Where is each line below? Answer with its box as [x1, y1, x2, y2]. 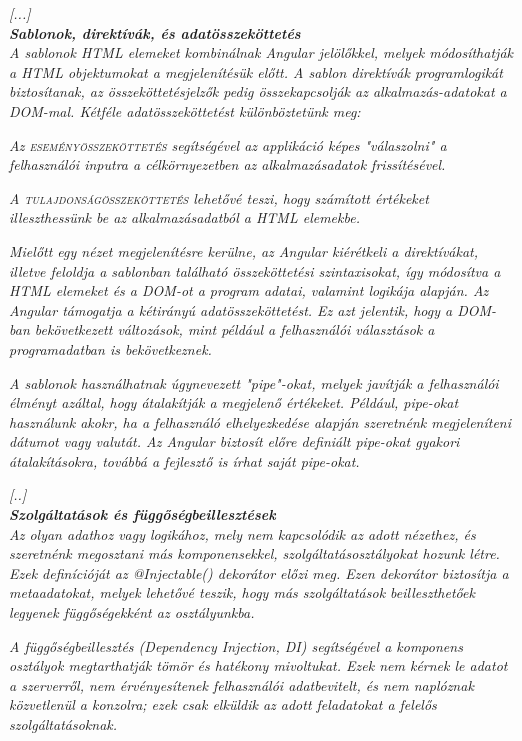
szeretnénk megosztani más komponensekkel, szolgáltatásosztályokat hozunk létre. [9, 543, 500, 564]
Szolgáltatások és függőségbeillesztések [9, 504, 276, 525]
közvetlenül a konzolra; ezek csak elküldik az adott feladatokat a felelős [9, 694, 437, 715]
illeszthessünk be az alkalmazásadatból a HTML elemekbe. [9, 207, 360, 228]
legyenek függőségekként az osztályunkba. [9, 602, 255, 623]
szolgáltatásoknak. [9, 714, 118, 734]
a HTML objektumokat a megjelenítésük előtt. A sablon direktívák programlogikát [9, 61, 503, 82]
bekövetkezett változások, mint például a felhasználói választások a [34, 319, 435, 340]
